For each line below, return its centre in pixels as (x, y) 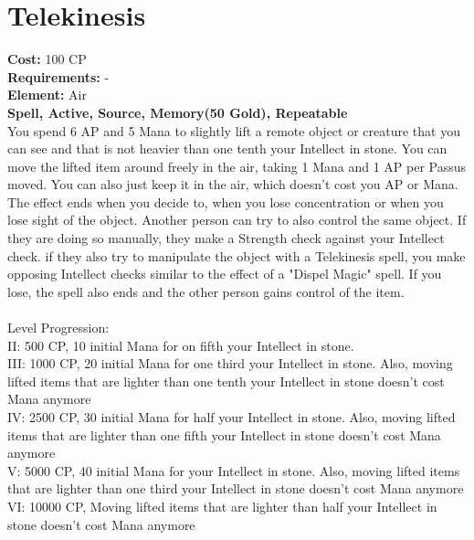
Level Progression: (58, 328)
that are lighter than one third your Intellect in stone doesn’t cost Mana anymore (236, 488)
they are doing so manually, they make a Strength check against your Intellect (226, 238)
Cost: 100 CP (47, 59)
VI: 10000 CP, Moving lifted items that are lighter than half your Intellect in (222, 506)
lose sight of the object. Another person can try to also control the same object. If (237, 220)
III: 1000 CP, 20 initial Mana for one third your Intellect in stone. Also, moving (230, 363)
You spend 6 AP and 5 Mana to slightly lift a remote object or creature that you (234, 130)
